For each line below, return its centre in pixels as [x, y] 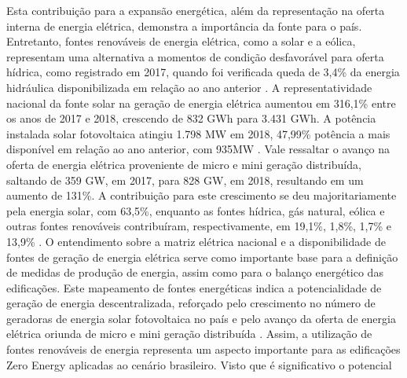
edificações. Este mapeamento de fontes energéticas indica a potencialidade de [194, 287]
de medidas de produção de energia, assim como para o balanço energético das [195, 272]
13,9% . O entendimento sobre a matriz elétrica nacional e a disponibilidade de [196, 241]
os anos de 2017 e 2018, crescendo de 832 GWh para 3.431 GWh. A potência [191, 118]
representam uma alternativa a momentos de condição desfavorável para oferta [195, 56]
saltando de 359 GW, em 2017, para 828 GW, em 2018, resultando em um [185, 180]
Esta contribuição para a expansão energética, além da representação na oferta [196, 10]
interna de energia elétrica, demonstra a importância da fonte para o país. [184, 26]
